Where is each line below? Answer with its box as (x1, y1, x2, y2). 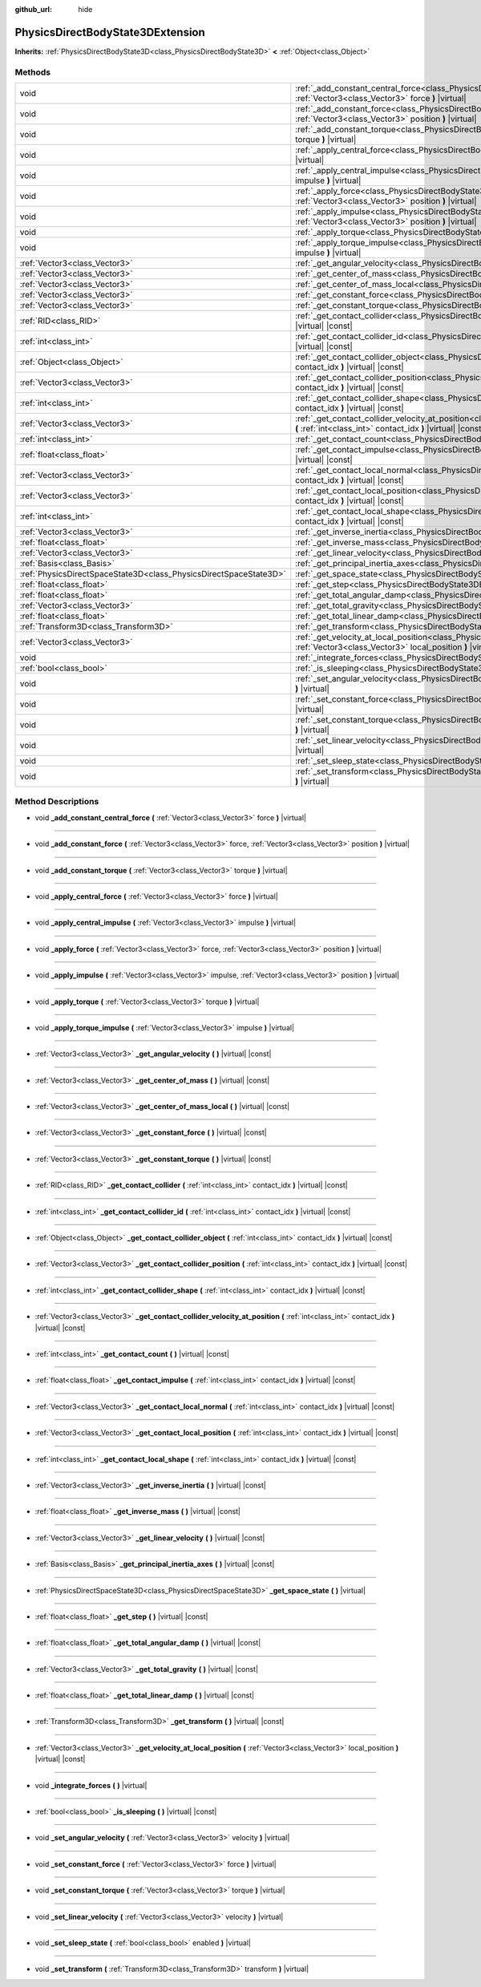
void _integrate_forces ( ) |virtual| (34, 1780, 148, 1790)
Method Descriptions (14, 796, 99, 807)
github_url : (14, 5, 52, 14)
